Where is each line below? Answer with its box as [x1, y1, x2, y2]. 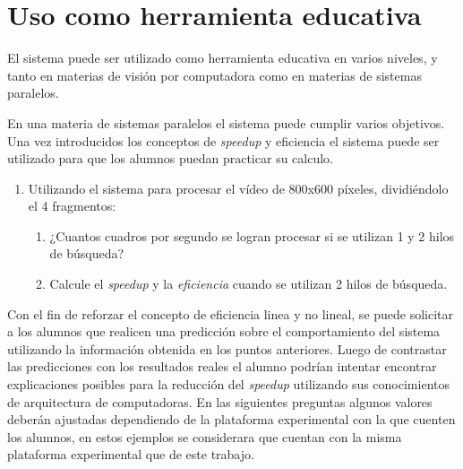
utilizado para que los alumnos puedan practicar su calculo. [7, 149, 333, 168]
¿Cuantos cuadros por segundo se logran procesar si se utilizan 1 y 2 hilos [49, 226, 455, 245]
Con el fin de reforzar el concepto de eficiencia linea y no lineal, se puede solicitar [7, 304, 454, 323]
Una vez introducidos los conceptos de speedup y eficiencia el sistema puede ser [7, 131, 440, 150]
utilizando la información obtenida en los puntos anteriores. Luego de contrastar [7, 339, 447, 358]
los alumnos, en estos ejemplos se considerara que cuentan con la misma [7, 427, 402, 446]
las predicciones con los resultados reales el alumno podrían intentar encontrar [7, 357, 437, 376]
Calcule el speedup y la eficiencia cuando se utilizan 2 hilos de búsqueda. [49, 274, 448, 293]
